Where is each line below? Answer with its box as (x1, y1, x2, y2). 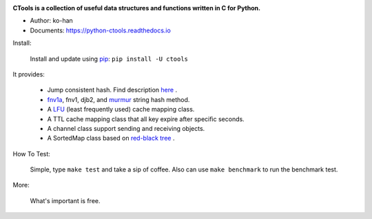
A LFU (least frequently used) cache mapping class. (47, 105, 195, 114)
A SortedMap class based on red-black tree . (47, 134, 175, 143)
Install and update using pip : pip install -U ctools (30, 54, 189, 63)
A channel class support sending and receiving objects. (47, 124, 205, 132)
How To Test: (12, 149, 51, 158)
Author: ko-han (30, 17, 74, 25)
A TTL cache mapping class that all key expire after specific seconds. (47, 114, 245, 123)
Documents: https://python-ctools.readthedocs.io (30, 26, 172, 34)
